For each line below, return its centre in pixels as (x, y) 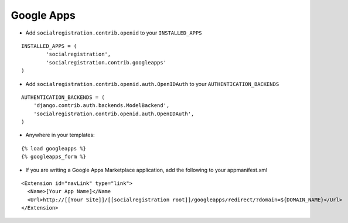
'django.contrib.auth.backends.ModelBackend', (101, 106)
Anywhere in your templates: (60, 135)
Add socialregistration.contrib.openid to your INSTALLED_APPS (114, 33)
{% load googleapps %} (54, 148)
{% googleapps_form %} (54, 157)
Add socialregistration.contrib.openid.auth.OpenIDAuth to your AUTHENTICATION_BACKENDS (152, 84)
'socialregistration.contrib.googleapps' (106, 62)
